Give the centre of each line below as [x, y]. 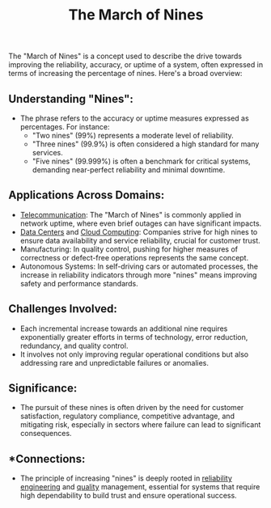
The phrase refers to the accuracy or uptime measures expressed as [134, 118]
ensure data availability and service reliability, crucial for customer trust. [140, 240]
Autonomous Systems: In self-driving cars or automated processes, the [139, 266]
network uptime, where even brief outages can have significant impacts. [141, 223]
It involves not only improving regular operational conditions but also [134, 354]
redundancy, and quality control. [74, 345]
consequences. [46, 434]
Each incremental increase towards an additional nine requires [124, 328]
